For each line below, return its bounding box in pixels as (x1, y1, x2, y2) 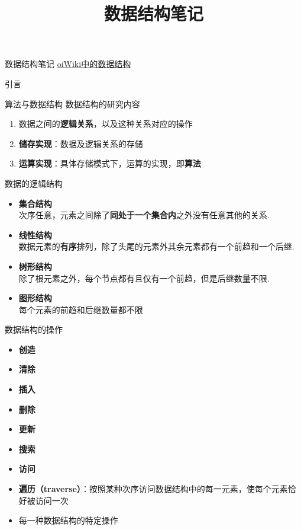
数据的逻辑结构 (5, 177, 63, 189)
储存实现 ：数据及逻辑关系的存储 (18, 137, 143, 149)
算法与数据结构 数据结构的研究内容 (5, 97, 140, 110)
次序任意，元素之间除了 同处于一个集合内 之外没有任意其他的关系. (18, 209, 270, 221)
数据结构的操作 (5, 323, 63, 336)
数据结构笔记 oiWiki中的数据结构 (5, 58, 131, 70)
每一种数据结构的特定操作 (18, 514, 118, 526)
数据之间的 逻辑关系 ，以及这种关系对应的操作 (18, 117, 193, 130)
